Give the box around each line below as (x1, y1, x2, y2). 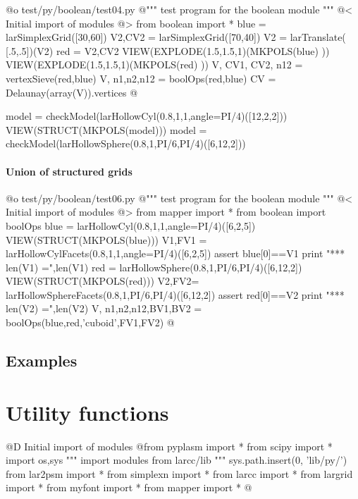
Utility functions (6, 398, 169, 426)
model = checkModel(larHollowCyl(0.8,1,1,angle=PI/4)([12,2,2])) (6, 109, 288, 123)
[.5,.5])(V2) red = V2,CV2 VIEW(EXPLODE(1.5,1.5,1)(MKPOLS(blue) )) (6, 43, 330, 58)
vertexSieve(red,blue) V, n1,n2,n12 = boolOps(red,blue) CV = (6, 70, 276, 85)
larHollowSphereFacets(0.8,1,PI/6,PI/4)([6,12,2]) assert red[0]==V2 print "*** (6, 287, 345, 302)
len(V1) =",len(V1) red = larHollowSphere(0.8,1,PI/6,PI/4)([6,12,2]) (6, 259, 302, 274)
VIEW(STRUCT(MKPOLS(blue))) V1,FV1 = (6, 232, 207, 247)
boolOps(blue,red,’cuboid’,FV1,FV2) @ (6, 315, 175, 330)
